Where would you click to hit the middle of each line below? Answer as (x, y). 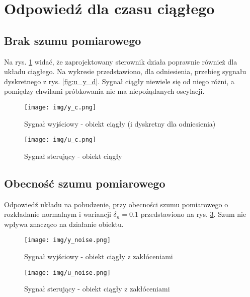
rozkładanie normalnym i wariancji (58, 214)
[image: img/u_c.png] (60, 140)
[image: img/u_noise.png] (67, 273)
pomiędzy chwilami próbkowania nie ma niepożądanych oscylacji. (104, 91)
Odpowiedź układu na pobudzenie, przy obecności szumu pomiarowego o (116, 204)
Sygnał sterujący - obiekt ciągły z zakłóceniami (97, 289)
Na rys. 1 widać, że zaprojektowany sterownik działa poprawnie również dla (121, 61)
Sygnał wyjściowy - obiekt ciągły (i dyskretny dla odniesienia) (120, 123)
